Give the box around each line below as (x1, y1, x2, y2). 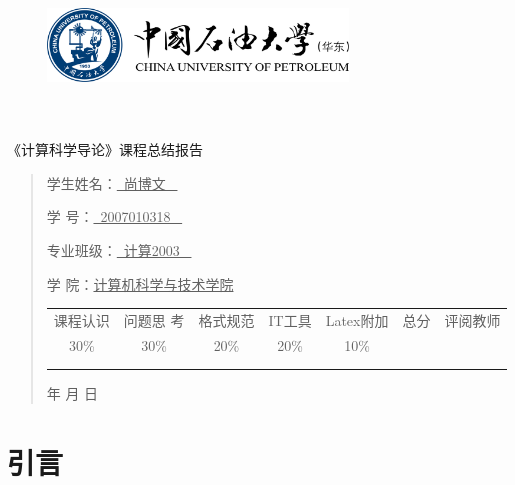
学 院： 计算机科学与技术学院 (46, 273, 234, 294)
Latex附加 (325, 309, 389, 330)
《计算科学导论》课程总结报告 (7, 139, 203, 160)
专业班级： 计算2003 (46, 239, 180, 260)
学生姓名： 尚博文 (46, 172, 166, 193)
